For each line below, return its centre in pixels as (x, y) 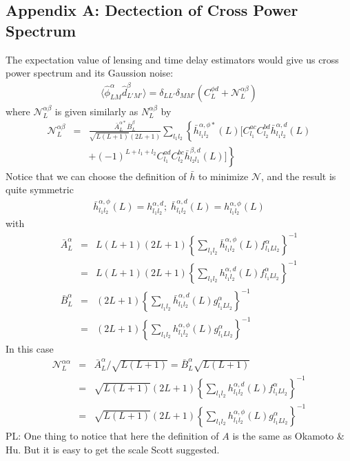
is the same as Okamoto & (288, 436)
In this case (30, 349)
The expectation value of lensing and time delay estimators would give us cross (172, 59)
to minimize (223, 176)
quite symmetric (40, 189)
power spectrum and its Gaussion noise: (90, 73)
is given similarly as (96, 111)
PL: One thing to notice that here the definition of (112, 436)
